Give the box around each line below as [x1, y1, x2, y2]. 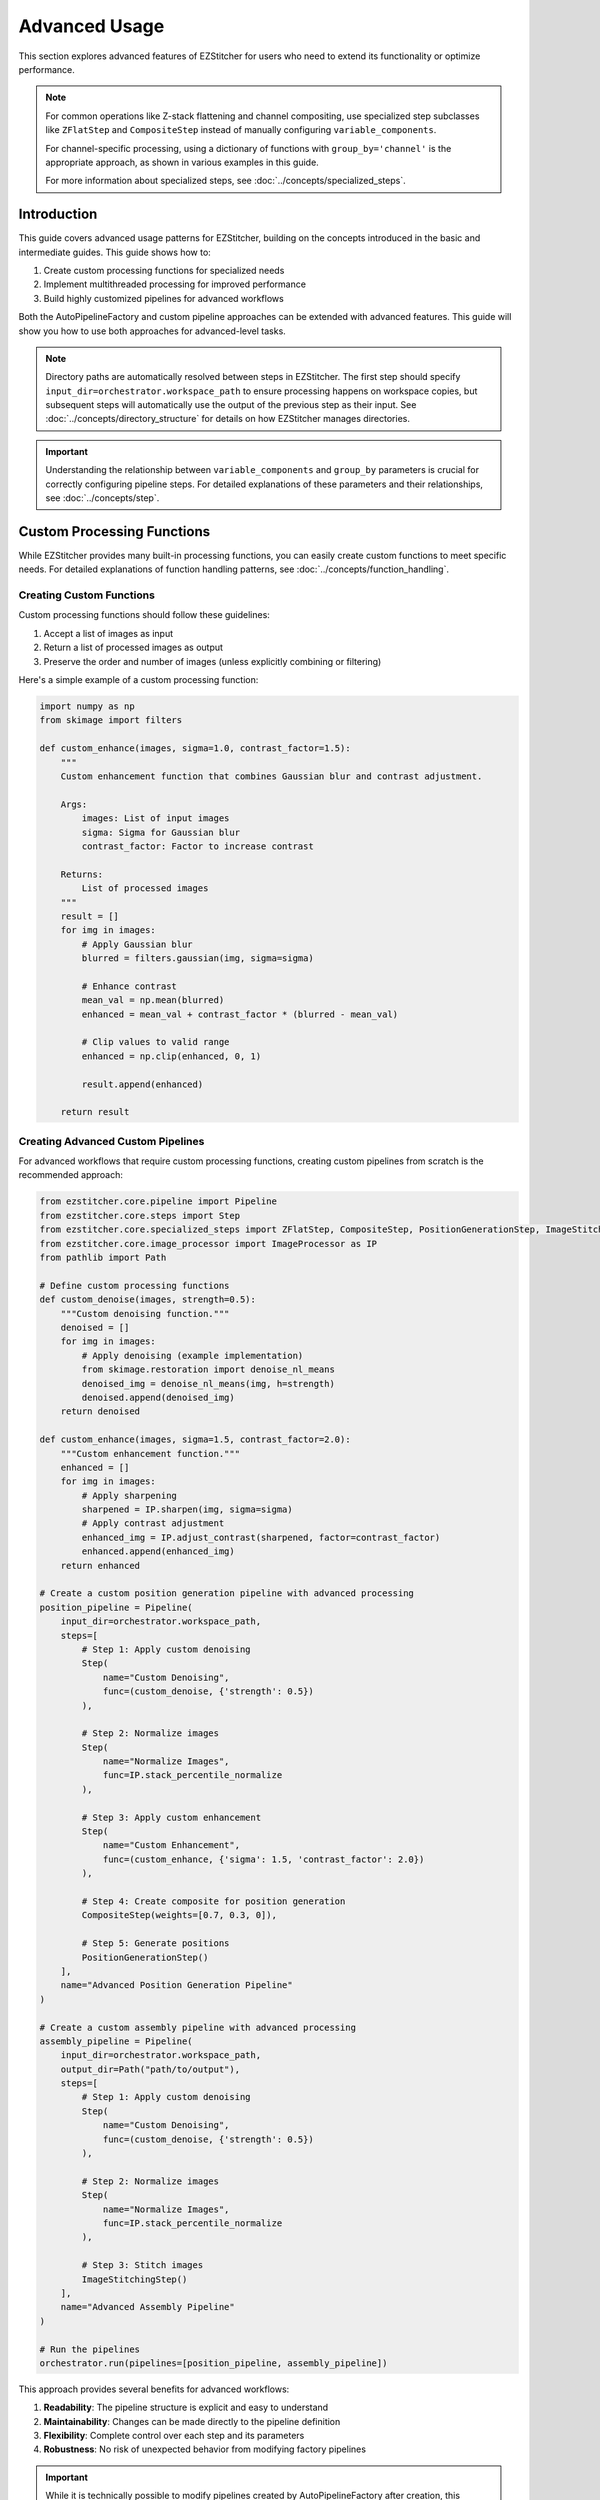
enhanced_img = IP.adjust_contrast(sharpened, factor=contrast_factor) [81, 1531, 441, 1543]
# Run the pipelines [39, 2343, 140, 2355]
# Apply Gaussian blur [81, 938, 194, 950]
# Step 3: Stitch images [81, 2260, 204, 2271]
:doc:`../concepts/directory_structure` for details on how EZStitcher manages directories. [45, 413, 410, 425]
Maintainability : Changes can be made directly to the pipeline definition [43, 2415, 341, 2427]
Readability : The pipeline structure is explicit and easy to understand [43, 2401, 329, 2414]
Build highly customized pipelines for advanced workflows [43, 292, 284, 304]
